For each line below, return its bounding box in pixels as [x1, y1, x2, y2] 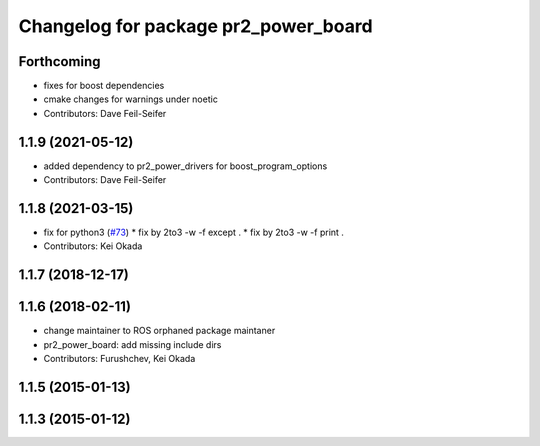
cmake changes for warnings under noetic [43, 93, 219, 105]
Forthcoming [18, 53, 101, 70]
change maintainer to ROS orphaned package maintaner [43, 325, 276, 337]
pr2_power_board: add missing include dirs [43, 338, 222, 350]
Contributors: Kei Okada [43, 240, 143, 252]
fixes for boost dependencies [43, 80, 165, 92]
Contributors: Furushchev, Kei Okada [43, 353, 196, 365]
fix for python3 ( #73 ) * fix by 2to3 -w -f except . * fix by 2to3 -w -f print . [43, 226, 345, 239]
